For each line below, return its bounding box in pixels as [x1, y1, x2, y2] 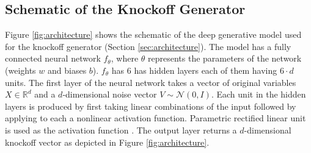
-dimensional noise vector [62, 88, 157, 101]
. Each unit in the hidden [211, 88, 306, 101]
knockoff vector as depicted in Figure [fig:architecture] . [5, 135, 210, 148]
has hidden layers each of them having [134, 63, 277, 76]
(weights [5, 63, 36, 76]
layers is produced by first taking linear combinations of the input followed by [5, 99, 296, 112]
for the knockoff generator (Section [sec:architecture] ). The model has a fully [5, 40, 291, 52]
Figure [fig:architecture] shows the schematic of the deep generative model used [5, 28, 302, 41]
